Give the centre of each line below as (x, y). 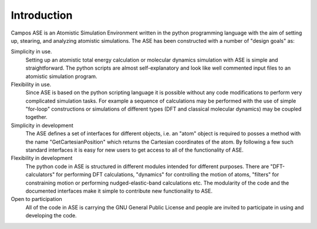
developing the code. (51, 216)
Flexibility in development (42, 158)
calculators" (40, 175)
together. (37, 117)
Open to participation (37, 199)
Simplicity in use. (31, 52)
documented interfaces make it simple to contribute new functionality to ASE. (119, 191)
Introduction (42, 15)
